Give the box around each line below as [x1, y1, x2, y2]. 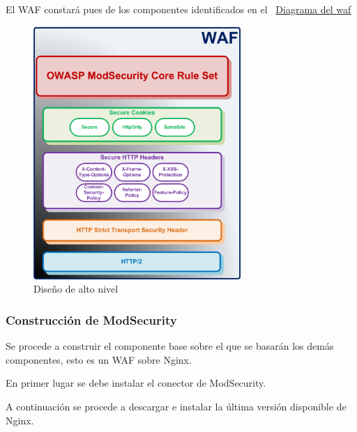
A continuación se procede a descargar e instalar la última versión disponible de [6, 399, 347, 414]
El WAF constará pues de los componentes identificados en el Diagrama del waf [6, 2, 351, 16]
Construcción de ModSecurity [6, 311, 177, 328]
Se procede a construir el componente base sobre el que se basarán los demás [6, 339, 334, 353]
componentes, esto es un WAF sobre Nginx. [6, 352, 192, 367]
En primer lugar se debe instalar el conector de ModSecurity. [6, 376, 266, 390]
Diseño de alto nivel [33, 281, 119, 296]
